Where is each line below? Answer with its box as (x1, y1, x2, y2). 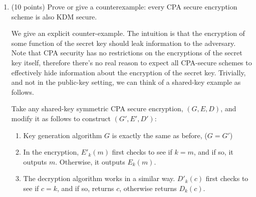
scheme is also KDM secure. (11, 11, 97, 21)
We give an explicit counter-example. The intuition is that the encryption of (11, 28, 245, 38)
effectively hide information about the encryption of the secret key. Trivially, (11, 67, 246, 77)
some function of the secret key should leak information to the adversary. (11, 37, 236, 48)
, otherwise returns (119, 183, 177, 193)
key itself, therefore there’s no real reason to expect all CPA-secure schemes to (11, 57, 252, 67)
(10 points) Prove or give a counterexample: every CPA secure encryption (11, 1, 237, 11)
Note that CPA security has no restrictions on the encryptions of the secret (11, 47, 242, 58)
